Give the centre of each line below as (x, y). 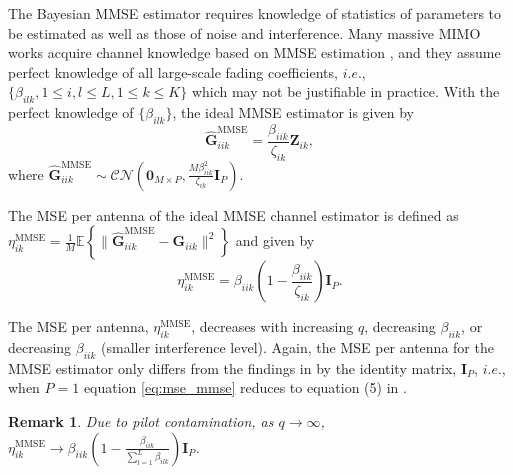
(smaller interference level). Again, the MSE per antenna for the (297, 346)
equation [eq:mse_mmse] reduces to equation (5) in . (245, 387)
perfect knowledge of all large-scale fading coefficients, (173, 71)
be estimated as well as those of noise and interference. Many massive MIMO (244, 32)
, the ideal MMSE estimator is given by (293, 112)
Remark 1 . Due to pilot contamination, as (141, 420)
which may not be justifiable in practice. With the (345, 91)
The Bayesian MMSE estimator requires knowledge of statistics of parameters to (255, 13)
